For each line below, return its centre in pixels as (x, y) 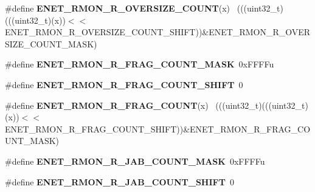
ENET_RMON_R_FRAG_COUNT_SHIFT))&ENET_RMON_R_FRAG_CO (158, 129)
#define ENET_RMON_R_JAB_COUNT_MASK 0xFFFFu (135, 161)
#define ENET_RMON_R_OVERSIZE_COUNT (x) (118, 8)
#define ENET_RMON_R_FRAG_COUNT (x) (107, 105)
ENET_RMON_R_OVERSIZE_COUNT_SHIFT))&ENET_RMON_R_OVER (158, 32)
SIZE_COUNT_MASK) (51, 43)
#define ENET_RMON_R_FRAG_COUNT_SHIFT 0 (124, 84)
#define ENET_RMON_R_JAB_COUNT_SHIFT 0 (119, 181)
